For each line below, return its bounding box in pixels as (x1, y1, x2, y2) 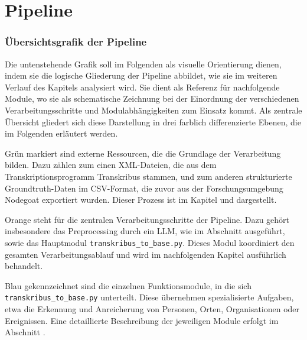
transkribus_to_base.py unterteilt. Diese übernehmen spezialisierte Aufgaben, (5, 291, 294, 303)
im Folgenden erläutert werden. (5, 127, 118, 140)
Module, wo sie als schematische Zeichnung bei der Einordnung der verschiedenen (5, 92, 299, 105)
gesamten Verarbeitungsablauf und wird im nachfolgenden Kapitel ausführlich (5, 248, 286, 260)
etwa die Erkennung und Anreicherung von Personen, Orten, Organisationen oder (5, 303, 300, 315)
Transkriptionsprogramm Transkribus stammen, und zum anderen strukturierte (5, 170, 292, 182)
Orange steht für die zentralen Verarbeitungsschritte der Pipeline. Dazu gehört (5, 213, 290, 225)
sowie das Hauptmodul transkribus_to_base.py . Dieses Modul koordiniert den (5, 236, 295, 248)
